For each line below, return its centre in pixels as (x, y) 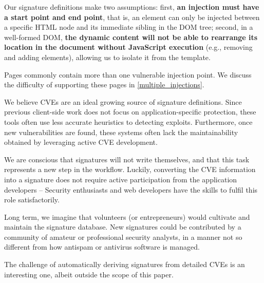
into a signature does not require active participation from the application (121, 179)
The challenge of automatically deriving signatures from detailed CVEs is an (125, 264)
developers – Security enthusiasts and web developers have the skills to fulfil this (131, 189)
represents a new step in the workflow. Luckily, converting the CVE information (130, 169)
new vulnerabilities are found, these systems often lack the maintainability (121, 132)
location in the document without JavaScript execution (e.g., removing (128, 47)
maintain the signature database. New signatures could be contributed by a (123, 227)
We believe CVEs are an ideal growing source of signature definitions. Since (123, 101)
